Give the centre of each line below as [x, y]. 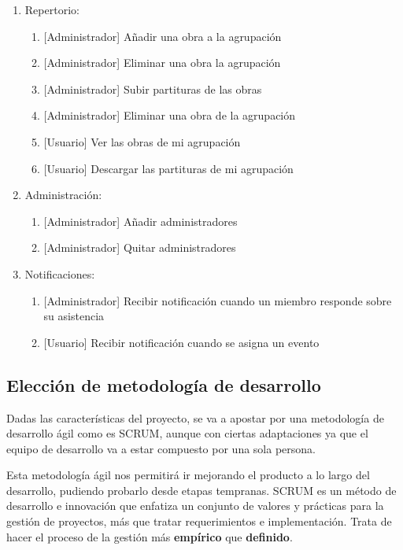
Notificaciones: [60, 273]
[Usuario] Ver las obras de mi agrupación [142, 141]
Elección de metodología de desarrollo [164, 384]
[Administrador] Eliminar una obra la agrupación [162, 63]
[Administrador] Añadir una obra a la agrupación [163, 36]
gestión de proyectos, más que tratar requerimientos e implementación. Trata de [199, 521]
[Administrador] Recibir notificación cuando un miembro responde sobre [218, 300]
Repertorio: [52, 9]
